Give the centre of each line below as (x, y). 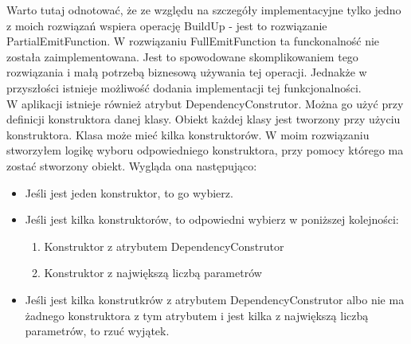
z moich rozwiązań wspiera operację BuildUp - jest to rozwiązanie (167, 25)
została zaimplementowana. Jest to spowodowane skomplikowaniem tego (182, 56)
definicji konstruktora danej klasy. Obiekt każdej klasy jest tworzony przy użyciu (204, 119)
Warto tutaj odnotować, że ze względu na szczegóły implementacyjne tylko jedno (204, 10)
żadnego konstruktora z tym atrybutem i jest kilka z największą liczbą (197, 315)
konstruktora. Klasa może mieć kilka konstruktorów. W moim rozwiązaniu (188, 134)
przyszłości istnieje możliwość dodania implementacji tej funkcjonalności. (184, 87)
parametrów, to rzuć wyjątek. (97, 331)
